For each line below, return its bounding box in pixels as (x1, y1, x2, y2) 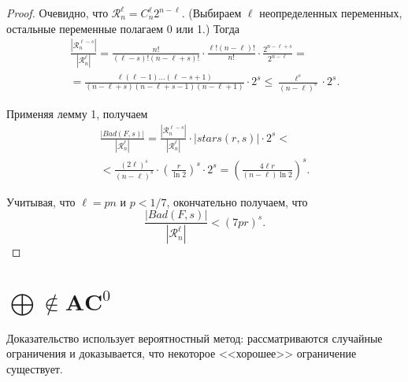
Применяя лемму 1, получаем (6, 106, 148, 122)
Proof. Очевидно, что (6, 5, 109, 20)
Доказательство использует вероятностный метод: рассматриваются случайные (6, 329, 383, 346)
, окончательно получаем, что (166, 193, 308, 210)
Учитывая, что (6, 193, 76, 210)
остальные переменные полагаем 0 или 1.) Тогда (6, 20, 239, 36)
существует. (6, 361, 63, 377)
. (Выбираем (181, 5, 242, 20)
